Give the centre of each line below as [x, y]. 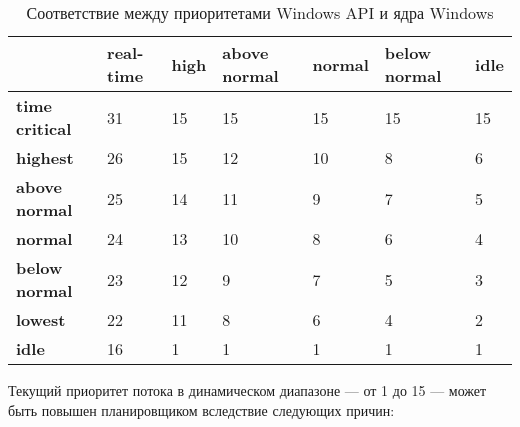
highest [45, 157]
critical [44, 128]
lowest [41, 319]
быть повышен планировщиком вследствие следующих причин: [201, 409]
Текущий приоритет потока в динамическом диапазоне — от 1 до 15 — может [247, 390]
